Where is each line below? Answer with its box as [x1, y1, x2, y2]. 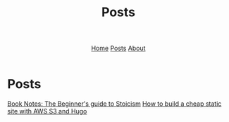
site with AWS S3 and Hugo [7, 106, 87, 115]
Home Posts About [91, 44, 146, 53]
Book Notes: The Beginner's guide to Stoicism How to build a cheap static [7, 99, 222, 108]
